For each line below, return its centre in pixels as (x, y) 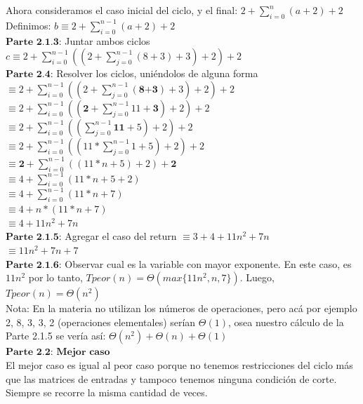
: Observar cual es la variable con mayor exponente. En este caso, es (205, 263)
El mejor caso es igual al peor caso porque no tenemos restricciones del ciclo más (179, 364)
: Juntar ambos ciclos (104, 40)
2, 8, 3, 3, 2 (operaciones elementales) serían (101, 322)
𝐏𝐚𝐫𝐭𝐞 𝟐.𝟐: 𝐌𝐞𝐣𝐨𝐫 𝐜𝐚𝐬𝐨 (58, 352)
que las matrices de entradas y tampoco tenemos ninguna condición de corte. (171, 378)
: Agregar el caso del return (118, 236)
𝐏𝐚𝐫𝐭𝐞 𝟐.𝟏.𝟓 (32, 237)
